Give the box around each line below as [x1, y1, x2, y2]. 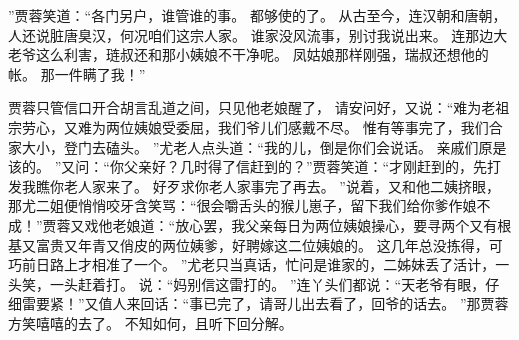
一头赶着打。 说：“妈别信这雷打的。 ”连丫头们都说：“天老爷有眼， [49, 273, 486, 294]
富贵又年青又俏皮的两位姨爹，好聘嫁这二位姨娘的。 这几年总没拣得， [35, 234, 489, 255]
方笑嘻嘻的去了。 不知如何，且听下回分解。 [8, 312, 293, 333]
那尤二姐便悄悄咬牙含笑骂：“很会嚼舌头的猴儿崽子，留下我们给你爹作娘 [8, 195, 477, 216]
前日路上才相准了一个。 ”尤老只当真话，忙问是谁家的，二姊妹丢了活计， [21, 254, 496, 275]
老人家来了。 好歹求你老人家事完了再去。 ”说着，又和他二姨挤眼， [63, 175, 500, 196]
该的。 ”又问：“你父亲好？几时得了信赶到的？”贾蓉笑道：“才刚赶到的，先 [8, 156, 488, 177]
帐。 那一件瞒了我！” [8, 63, 146, 84]
